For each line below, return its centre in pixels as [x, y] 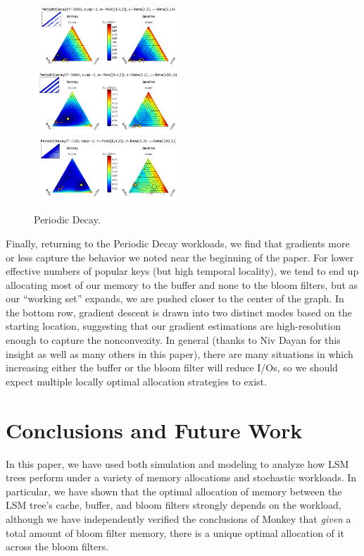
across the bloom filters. [57, 546]
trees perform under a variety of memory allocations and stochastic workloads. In [181, 477]
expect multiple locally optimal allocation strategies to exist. [136, 381]
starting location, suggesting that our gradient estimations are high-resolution [173, 326]
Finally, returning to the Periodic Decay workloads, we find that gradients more [178, 243]
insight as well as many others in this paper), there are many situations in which [180, 353]
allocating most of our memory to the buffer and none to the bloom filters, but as [182, 284]
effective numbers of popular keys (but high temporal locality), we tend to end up [182, 271]
